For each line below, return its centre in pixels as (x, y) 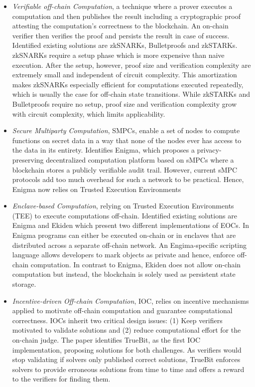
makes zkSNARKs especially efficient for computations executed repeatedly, (128, 84)
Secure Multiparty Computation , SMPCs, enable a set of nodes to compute (126, 130)
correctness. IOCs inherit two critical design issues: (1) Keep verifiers (117, 320)
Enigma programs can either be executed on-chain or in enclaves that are (124, 235)
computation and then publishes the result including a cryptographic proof (126, 16)
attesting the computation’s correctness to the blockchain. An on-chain (120, 26)
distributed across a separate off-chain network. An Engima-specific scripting (129, 245)
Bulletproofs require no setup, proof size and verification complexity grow (125, 103)
